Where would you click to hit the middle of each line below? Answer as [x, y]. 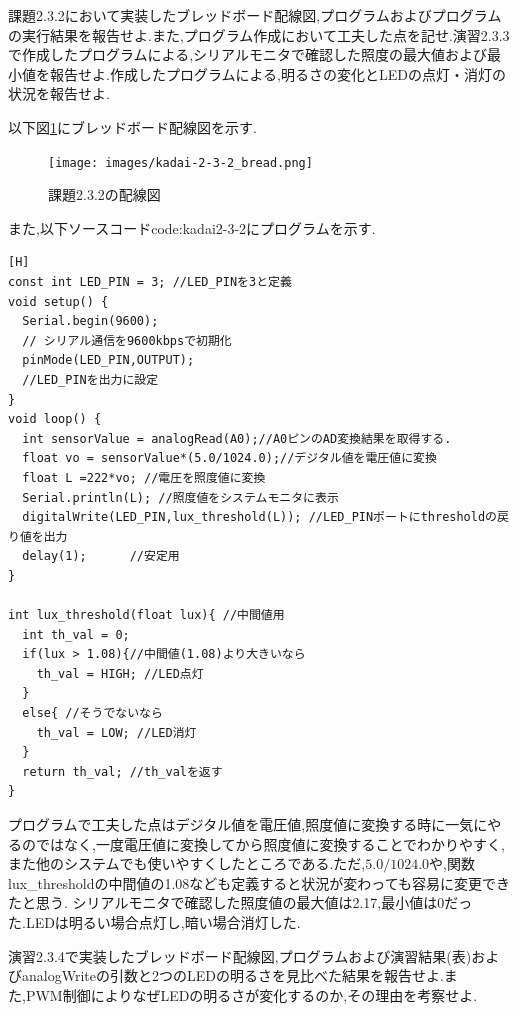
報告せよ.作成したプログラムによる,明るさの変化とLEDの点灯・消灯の [277, 73]
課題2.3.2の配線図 [104, 194]
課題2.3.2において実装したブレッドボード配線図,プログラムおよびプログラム [255, 15]
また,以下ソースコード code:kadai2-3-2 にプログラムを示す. [192, 227]
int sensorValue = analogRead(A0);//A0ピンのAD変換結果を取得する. [237, 438]
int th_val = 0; [76, 634]
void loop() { [55, 419]
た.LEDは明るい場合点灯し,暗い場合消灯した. [154, 922]
